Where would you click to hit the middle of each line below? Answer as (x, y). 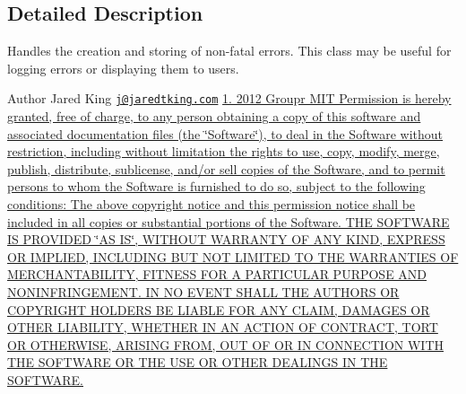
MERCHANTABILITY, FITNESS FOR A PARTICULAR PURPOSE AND (217, 274)
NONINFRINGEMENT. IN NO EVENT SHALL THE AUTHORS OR (203, 291)
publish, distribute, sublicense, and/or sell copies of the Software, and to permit (226, 168)
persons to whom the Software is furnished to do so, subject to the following (216, 186)
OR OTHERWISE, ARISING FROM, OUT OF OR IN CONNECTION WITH (225, 344)
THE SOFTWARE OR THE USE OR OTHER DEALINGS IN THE (198, 362)
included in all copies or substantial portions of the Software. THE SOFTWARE (229, 221)
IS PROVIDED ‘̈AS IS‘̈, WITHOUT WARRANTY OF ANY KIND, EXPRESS (226, 239)
